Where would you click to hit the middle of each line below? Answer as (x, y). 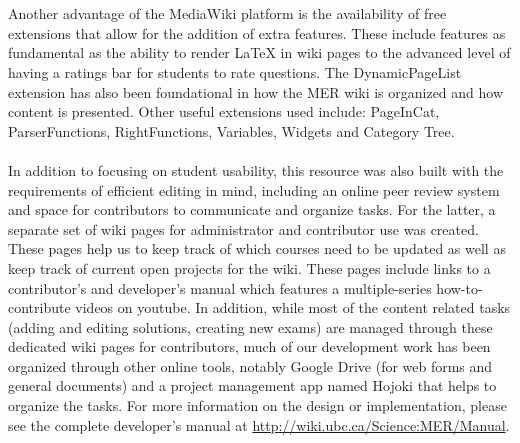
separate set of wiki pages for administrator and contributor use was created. (243, 228)
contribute (39, 307)
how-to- (459, 287)
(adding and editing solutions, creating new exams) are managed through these (250, 326)
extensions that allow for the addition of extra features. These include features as (257, 32)
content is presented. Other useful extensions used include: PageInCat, (224, 111)
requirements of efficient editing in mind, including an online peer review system (254, 189)
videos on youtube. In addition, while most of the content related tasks (293, 307)
